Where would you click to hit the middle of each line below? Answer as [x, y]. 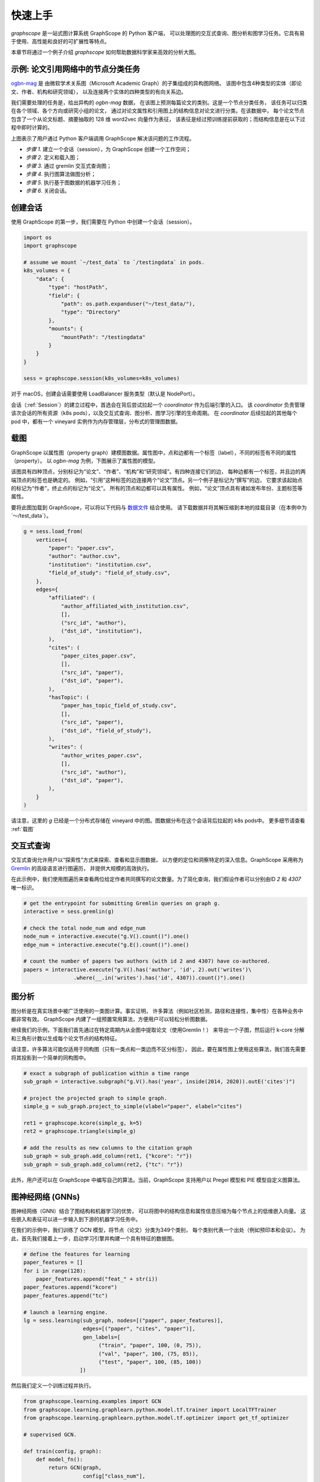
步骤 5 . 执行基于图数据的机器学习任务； [74, 182]
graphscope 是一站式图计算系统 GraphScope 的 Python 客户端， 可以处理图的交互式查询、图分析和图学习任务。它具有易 [158, 33]
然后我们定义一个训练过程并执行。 [52, 1386]
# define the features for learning [77, 1254]
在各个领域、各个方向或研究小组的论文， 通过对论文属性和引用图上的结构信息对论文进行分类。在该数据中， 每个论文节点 [158, 111]
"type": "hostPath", [78, 287]
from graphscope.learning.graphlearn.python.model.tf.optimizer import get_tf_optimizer [156, 1418]
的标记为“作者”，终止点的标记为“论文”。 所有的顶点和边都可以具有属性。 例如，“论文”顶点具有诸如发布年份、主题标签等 [157, 488]
